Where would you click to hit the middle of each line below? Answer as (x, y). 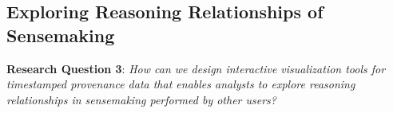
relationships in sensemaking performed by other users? (141, 99)
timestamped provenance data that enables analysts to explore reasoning (181, 84)
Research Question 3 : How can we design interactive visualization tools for (196, 68)
